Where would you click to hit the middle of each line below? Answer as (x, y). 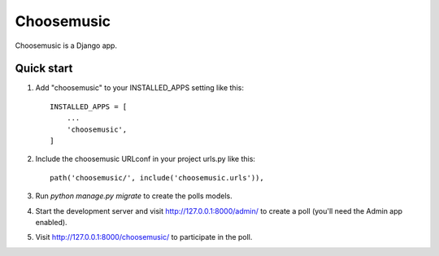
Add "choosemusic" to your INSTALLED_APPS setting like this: (139, 88)
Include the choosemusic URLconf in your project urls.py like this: (146, 159)
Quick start (44, 69)
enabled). (52, 222)
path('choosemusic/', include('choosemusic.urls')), (157, 178)
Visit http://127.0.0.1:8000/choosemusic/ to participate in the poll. (144, 237)
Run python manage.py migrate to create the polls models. (134, 196)
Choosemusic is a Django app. (66, 46)
